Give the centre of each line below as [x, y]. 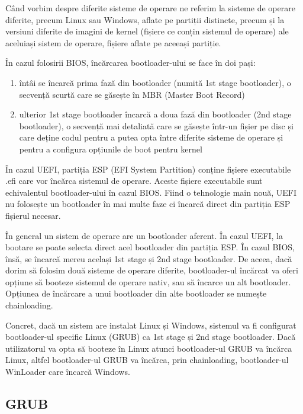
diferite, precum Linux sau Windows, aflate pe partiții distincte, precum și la [145, 19]
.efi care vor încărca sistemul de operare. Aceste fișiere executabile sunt [134, 181]
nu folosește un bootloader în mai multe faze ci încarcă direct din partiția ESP [148, 204]
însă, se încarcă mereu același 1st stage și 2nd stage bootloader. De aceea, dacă [149, 258]
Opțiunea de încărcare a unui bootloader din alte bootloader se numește [136, 293]
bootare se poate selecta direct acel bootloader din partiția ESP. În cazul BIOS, [150, 247]
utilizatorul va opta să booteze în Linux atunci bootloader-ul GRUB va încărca [149, 348]
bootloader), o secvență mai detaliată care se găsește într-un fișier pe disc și [156, 125]
